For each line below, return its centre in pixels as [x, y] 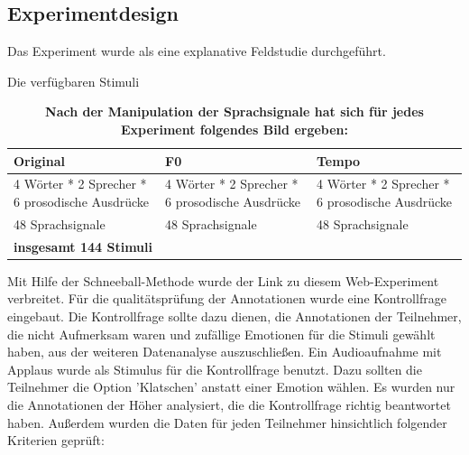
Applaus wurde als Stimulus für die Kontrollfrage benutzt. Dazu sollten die [215, 369]
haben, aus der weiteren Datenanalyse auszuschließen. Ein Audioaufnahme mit [225, 352]
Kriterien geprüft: [56, 440]
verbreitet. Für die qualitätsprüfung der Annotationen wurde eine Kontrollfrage [227, 298]
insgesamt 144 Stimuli [83, 246]
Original [39, 160]
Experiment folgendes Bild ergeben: [234, 129]
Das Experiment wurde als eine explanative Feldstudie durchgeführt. [197, 51]
